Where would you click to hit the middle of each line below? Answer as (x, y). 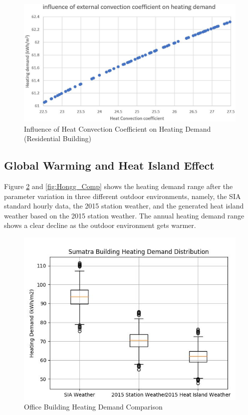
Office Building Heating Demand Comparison (93, 407)
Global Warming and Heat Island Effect (109, 165)
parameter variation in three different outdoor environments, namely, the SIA (123, 196)
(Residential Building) (58, 138)
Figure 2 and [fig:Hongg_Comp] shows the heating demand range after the (119, 186)
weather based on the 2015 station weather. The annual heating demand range (124, 215)
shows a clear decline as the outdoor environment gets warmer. (100, 225)
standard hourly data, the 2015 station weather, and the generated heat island (124, 206)
